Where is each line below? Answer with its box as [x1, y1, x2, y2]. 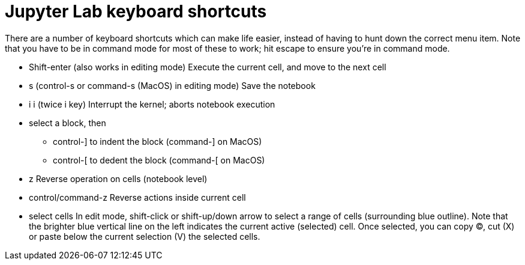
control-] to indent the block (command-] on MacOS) [53, 136, 262, 147]
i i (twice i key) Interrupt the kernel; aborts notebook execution [29, 99, 275, 109]
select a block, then [29, 117, 106, 128]
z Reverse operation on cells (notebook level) [29, 173, 208, 184]
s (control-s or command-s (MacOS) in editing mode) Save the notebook [29, 80, 316, 91]
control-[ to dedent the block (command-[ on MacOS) [53, 154, 265, 165]
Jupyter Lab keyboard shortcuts [5, 1, 267, 22]
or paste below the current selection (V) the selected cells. [29, 231, 260, 242]
